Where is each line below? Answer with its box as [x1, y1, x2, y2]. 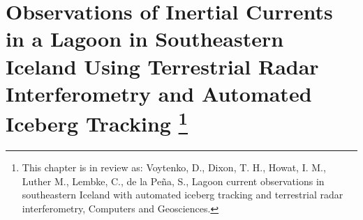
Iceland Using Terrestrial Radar [6, 52, 319, 80]
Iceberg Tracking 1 [6, 106, 188, 138]
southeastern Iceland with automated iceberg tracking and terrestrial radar [22, 187, 343, 202]
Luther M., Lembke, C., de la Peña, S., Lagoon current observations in [22, 173, 325, 188]
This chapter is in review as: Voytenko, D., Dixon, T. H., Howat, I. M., [22, 160, 326, 175]
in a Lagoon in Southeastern [6, 24, 284, 53]
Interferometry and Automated [6, 79, 312, 107]
